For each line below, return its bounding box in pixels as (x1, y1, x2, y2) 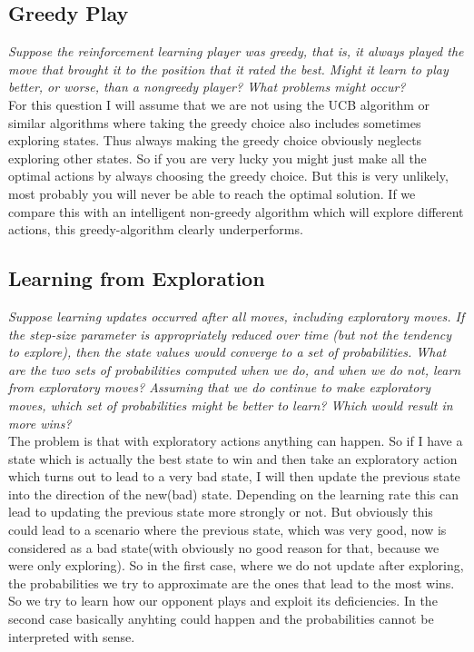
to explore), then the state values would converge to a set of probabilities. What (8, 342, 447, 361)
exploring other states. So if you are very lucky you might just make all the (8, 148, 427, 167)
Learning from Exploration (8, 264, 265, 292)
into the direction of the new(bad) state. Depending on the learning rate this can (8, 484, 459, 503)
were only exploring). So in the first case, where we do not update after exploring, (8, 556, 464, 575)
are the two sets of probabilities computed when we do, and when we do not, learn (8, 360, 461, 379)
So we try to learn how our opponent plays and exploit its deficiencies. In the (8, 591, 438, 610)
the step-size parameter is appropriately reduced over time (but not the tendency (8, 324, 452, 343)
